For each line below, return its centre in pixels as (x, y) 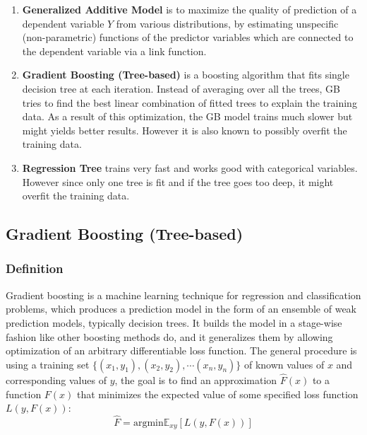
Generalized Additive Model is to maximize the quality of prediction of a (189, 9)
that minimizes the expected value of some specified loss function (218, 394)
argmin (148, 423)
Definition (35, 268)
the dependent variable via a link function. (114, 51)
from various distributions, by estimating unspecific (227, 23)
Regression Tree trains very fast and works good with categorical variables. (190, 167)
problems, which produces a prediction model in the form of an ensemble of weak (181, 309)
